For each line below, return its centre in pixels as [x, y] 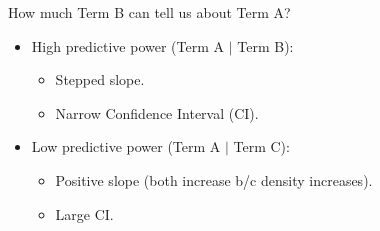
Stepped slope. [100, 79]
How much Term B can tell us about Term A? [149, 12]
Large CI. [84, 213]
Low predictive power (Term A [126, 146]
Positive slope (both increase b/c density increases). [214, 179]
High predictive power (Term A [128, 45]
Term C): [261, 146]
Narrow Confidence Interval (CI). [157, 112]
